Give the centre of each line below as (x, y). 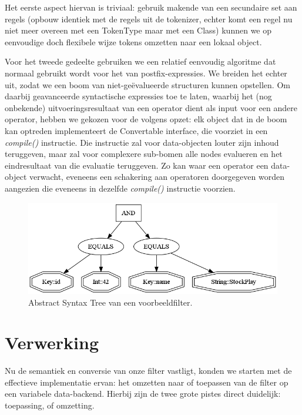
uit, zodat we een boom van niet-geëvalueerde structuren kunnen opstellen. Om (147, 84)
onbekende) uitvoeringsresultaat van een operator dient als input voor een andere (151, 107)
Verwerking (52, 342)
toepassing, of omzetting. (50, 405)
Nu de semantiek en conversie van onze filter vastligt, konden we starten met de (148, 371)
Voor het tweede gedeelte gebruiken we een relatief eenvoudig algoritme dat (140, 61)
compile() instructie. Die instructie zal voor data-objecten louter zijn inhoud (142, 142)
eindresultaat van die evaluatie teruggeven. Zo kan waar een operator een (137, 165)
